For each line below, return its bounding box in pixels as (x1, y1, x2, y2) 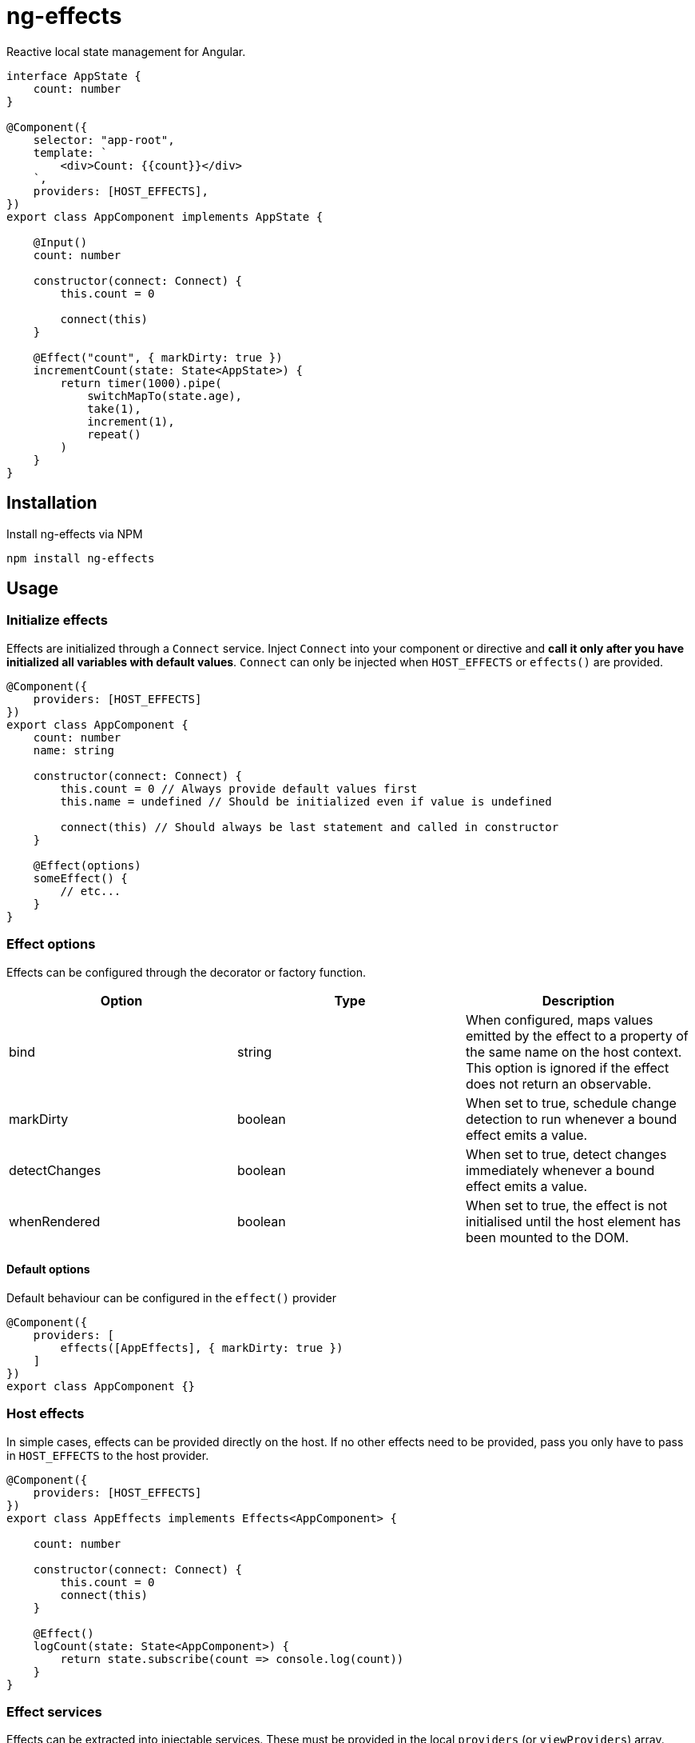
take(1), (87, 402, 141, 415)
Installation (6, 493, 97, 514)
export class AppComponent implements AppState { (6, 210, 324, 223)
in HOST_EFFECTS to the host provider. (6, 1448, 209, 1462)
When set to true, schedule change (465, 1094, 677, 1111)
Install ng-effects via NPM (6, 526, 143, 541)
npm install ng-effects (6, 551, 155, 565)
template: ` (33, 146, 108, 159)
